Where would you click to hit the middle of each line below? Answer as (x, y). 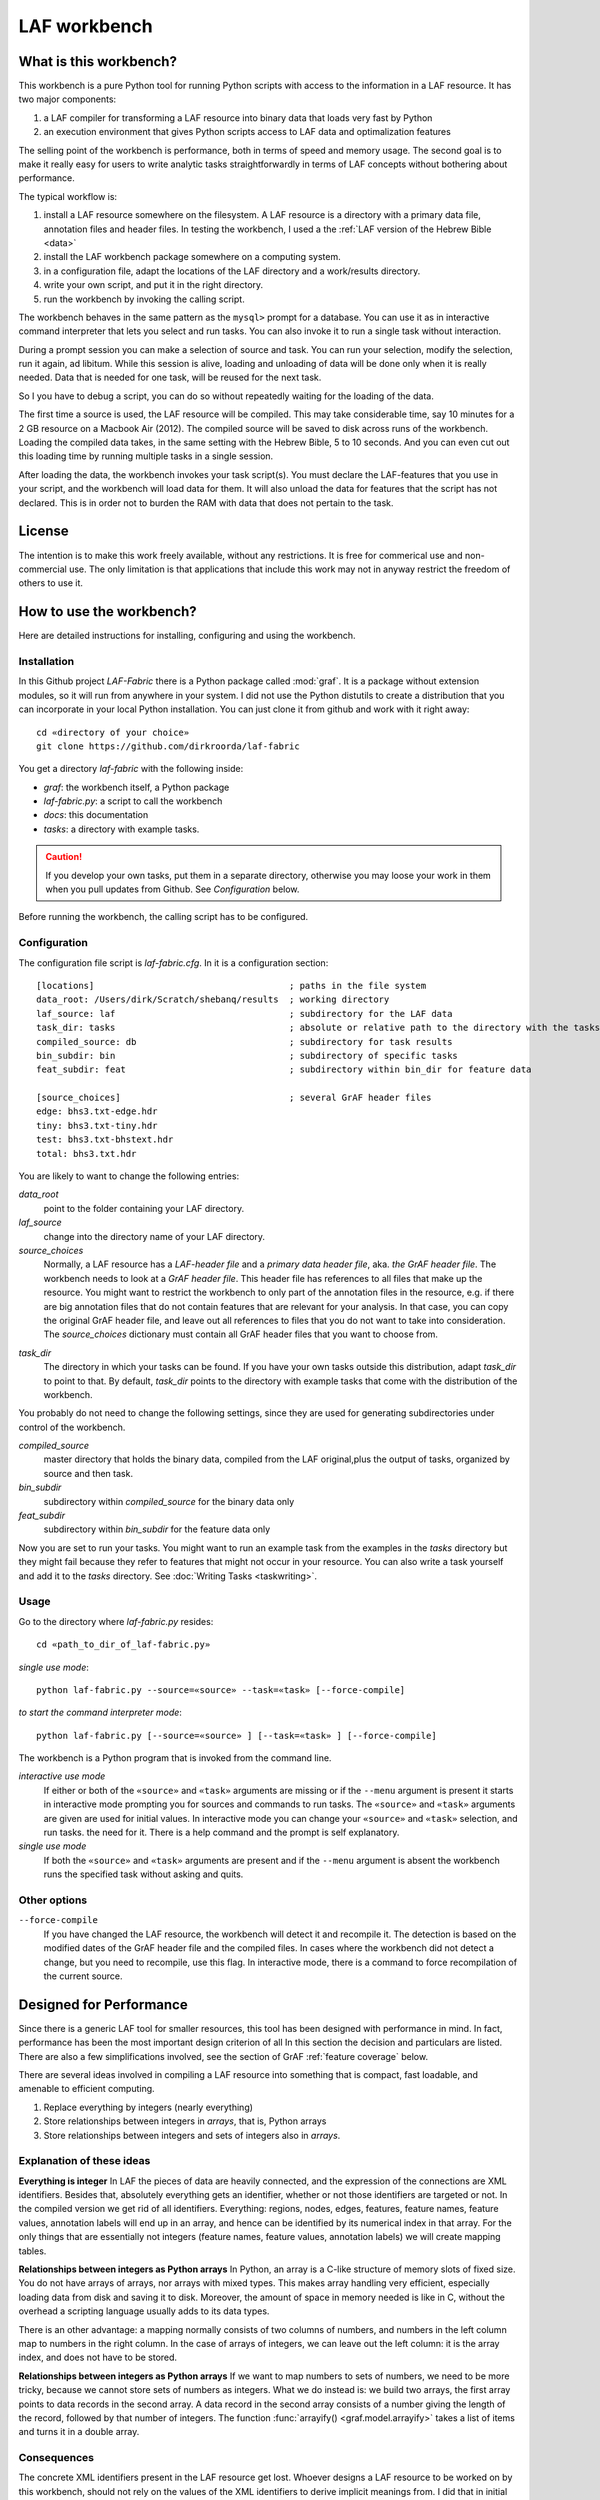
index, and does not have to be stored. (98, 2357)
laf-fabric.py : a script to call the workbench (133, 801)
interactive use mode (62, 1776)
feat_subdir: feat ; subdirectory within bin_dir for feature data (284, 1069)
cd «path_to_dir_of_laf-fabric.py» (123, 1644)
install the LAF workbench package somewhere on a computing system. (192, 257)
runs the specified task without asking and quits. (143, 1874)
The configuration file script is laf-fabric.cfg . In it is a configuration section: (173, 962)
